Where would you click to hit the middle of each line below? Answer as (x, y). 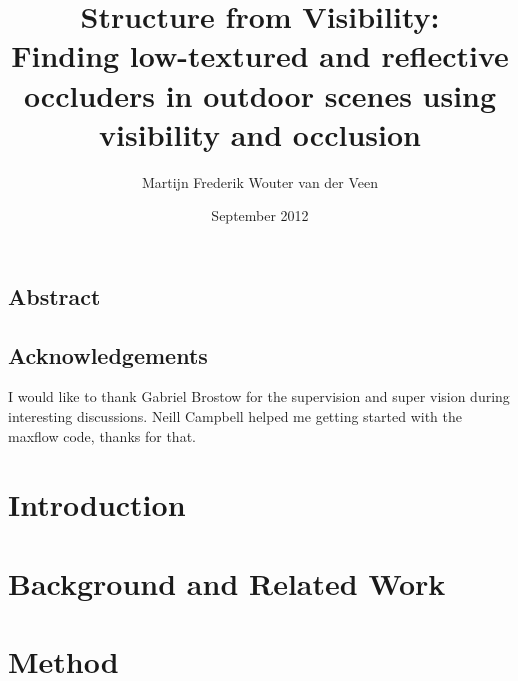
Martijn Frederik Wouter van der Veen (260, 181)
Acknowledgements (108, 354)
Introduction (97, 504)
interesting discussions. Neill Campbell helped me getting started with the (235, 416)
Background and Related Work (227, 582)
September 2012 (260, 215)
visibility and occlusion (260, 133)
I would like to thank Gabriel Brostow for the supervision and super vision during (259, 396)
